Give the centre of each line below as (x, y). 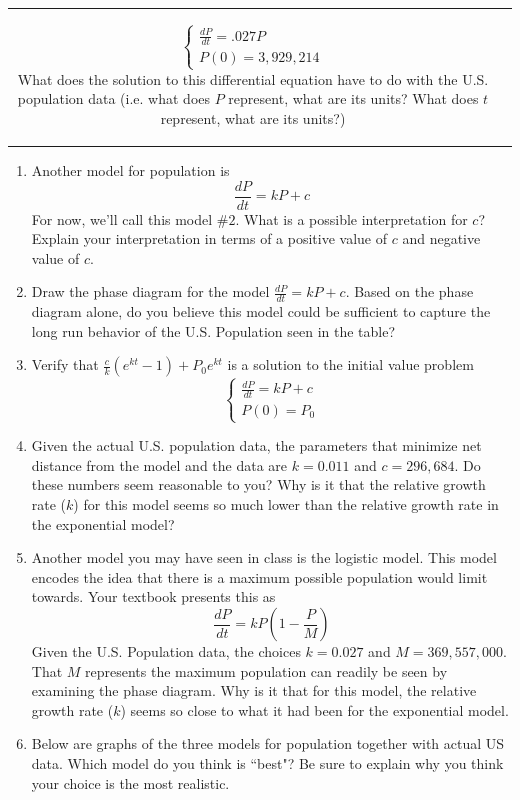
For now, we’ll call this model (122, 218)
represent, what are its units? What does (353, 98)
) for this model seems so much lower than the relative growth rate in (286, 504)
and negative (441, 238)
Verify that (65, 364)
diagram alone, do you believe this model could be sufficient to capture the (261, 311)
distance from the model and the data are (159, 464)
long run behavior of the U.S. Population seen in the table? (213, 330)
